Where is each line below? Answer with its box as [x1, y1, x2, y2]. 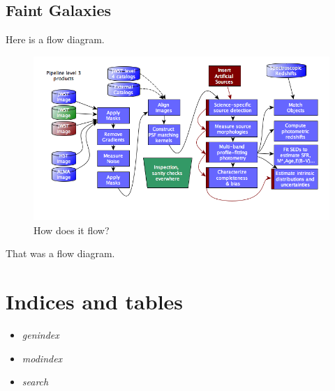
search [22, 374, 49, 389]
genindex [22, 328, 59, 342]
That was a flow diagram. [6, 246, 115, 261]
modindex [22, 351, 63, 365]
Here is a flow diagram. [6, 32, 105, 47]
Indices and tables [6, 287, 184, 316]
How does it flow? [33, 222, 110, 237]
